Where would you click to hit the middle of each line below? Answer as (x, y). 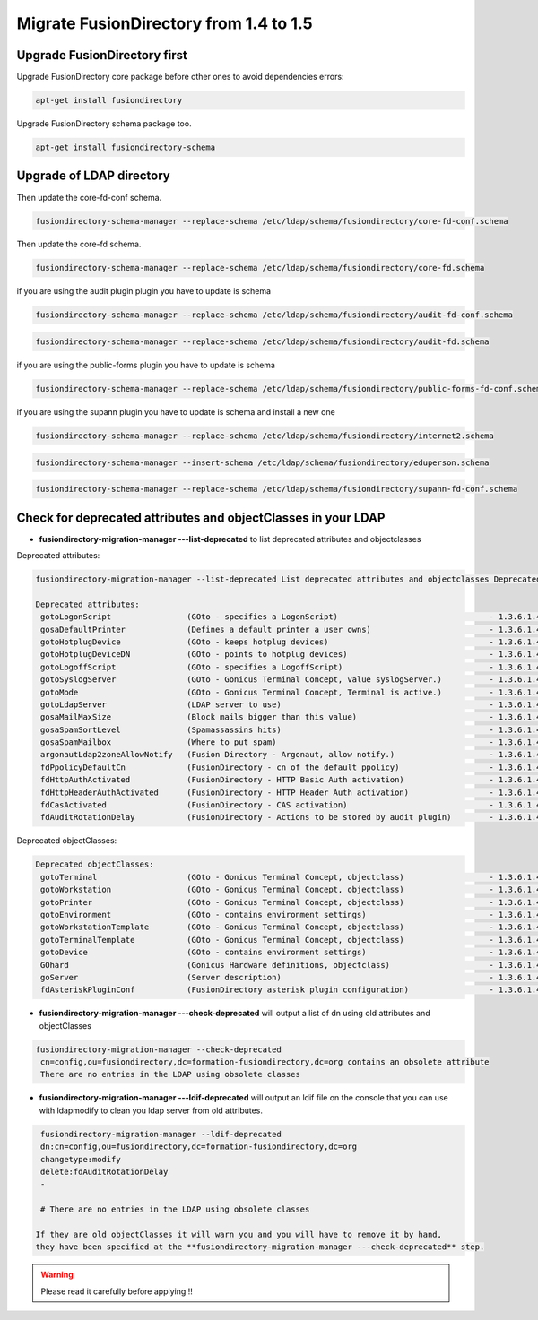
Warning (57, 1275)
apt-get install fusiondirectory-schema (125, 147)
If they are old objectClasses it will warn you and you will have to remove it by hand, (239, 1234)
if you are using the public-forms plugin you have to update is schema (146, 365)
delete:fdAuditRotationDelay (104, 1171)
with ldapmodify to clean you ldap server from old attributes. (151, 1110)
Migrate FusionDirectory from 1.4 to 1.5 (165, 23)
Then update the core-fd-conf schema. (89, 197)
